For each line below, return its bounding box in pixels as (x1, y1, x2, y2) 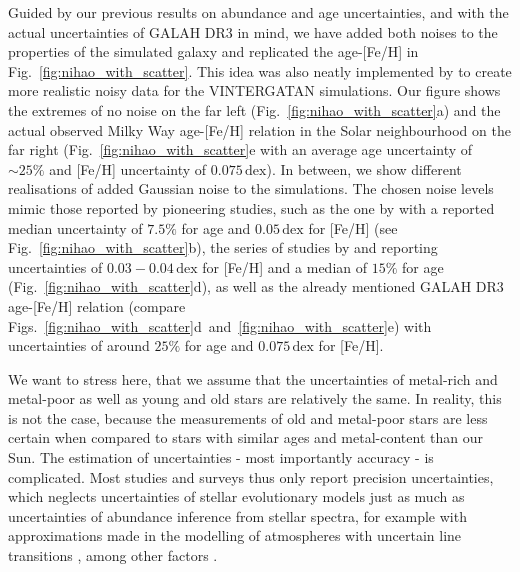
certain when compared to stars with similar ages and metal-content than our (8, 427, 483, 448)
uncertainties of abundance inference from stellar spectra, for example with (8, 505, 467, 526)
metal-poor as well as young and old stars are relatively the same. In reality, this (8, 388, 502, 409)
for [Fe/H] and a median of (202, 256, 368, 277)
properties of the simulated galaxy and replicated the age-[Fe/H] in (8, 41, 419, 62)
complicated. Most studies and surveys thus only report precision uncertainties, (8, 466, 494, 487)
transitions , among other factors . (8, 545, 218, 566)
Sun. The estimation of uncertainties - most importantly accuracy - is (8, 447, 434, 468)
